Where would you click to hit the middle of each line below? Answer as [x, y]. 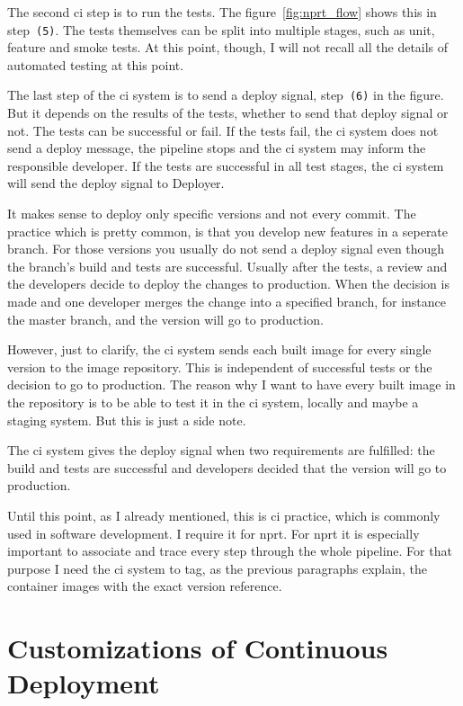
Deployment [84, 683]
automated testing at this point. [96, 64]
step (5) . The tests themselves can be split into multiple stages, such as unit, [221, 29]
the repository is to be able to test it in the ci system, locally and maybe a [213, 402]
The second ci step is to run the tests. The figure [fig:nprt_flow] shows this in [222, 12]
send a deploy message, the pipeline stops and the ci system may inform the [217, 148]
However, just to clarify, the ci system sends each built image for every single [219, 349]
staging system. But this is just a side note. [127, 420]
